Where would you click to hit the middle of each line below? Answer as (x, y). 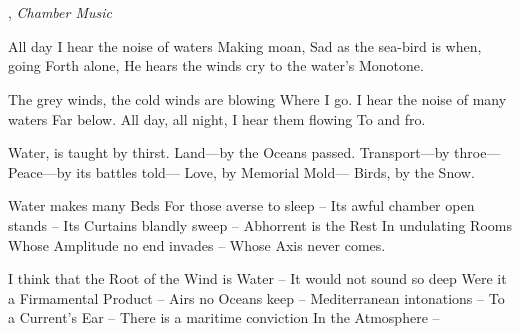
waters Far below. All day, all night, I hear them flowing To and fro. (217, 118)
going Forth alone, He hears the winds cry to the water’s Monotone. (216, 65)
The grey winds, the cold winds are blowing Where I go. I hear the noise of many (257, 98)
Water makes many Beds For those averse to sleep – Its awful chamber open (241, 205)
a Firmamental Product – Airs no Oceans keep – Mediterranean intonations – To (256, 297)
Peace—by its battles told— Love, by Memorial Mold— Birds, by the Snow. (241, 171)
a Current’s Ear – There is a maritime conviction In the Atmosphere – (224, 317)
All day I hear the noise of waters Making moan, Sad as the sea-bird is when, (245, 45)
